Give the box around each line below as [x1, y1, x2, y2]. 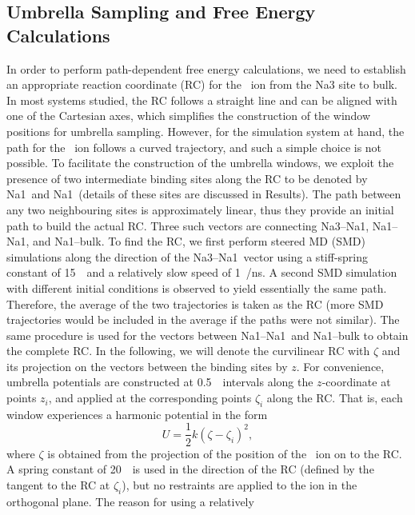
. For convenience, [296, 357, 385, 374]
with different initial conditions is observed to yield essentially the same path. [6, 279, 387, 296]
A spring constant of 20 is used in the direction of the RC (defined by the [6, 461, 374, 477]
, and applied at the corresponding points [48, 389, 252, 406]
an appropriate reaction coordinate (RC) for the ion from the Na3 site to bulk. [6, 76, 397, 93]
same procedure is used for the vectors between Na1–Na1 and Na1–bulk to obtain [6, 326, 409, 343]
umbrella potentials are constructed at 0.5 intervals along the [6, 373, 313, 390]
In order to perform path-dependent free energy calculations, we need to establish [6, 60, 406, 77]
